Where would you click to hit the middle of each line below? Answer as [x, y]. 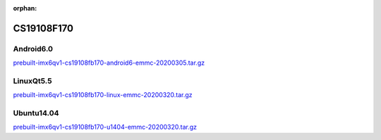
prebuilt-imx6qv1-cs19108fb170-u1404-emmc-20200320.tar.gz [105, 127]
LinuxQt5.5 [32, 81]
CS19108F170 [43, 28]
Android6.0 [33, 49]
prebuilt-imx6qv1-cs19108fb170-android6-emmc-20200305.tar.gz [109, 63]
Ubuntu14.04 [36, 113]
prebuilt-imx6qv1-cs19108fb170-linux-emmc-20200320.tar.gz [103, 95]
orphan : [25, 8]
